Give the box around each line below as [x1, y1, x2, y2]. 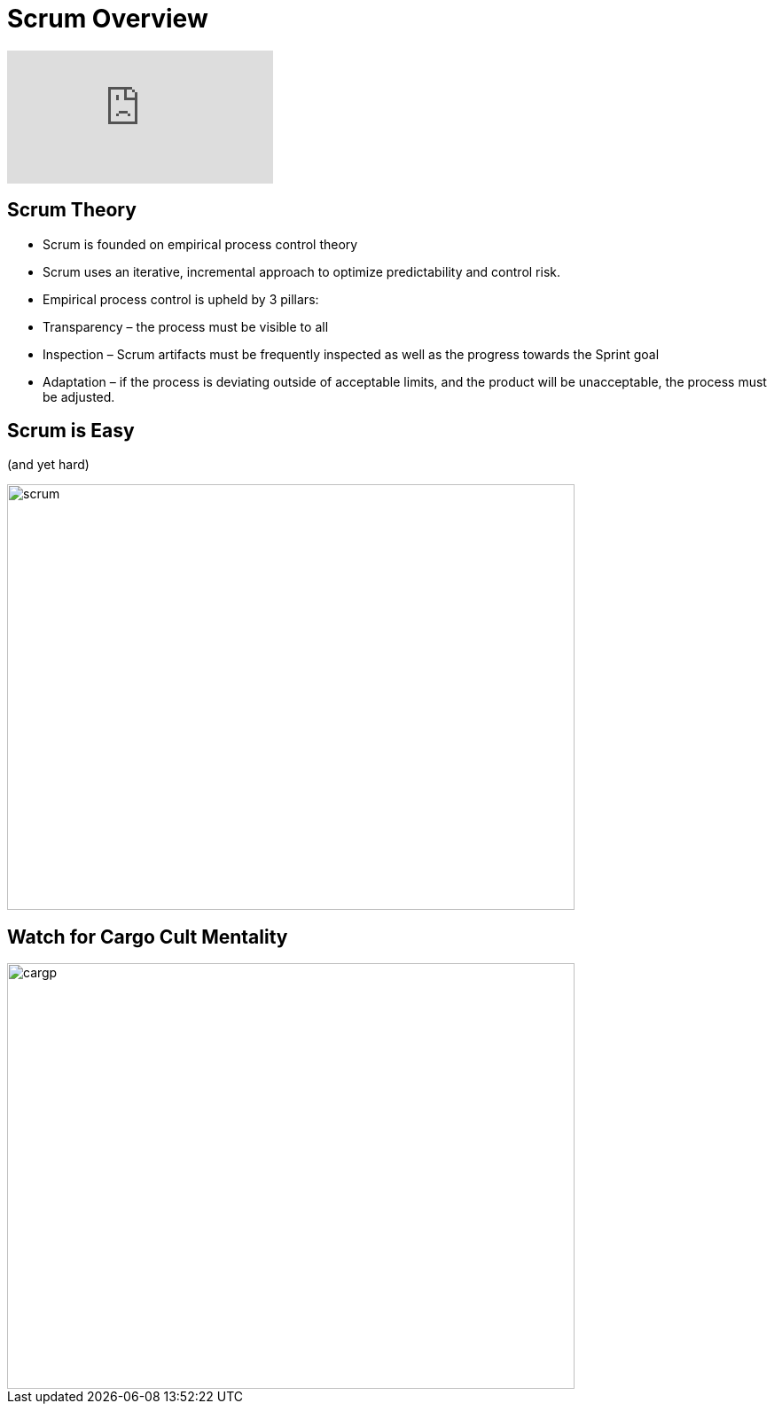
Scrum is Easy [7, 419, 135, 443]
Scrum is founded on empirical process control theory [43, 236, 358, 252]
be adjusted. [43, 388, 115, 404]
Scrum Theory [7, 199, 137, 222]
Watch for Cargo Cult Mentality [7, 925, 288, 948]
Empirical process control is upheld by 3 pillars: [43, 291, 319, 307]
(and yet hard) [7, 457, 90, 473]
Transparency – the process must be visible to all [43, 318, 329, 334]
